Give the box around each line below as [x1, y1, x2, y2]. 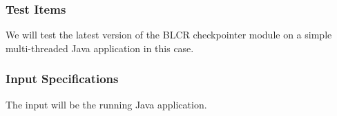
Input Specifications [6, 70, 119, 87]
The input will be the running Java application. [6, 97, 207, 111]
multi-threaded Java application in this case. [6, 40, 194, 55]
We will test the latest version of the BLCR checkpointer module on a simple [6, 27, 332, 42]
